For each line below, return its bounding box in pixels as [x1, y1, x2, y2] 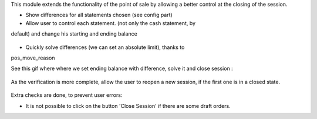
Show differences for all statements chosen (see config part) [25, 12, 173, 19]
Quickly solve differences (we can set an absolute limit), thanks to [25, 44, 185, 51]
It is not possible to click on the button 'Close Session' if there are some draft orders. [25, 102, 231, 109]
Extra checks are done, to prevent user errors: [11, 92, 123, 99]
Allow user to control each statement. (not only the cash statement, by [25, 19, 196, 26]
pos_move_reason [11, 54, 55, 61]
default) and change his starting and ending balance [11, 30, 138, 37]
